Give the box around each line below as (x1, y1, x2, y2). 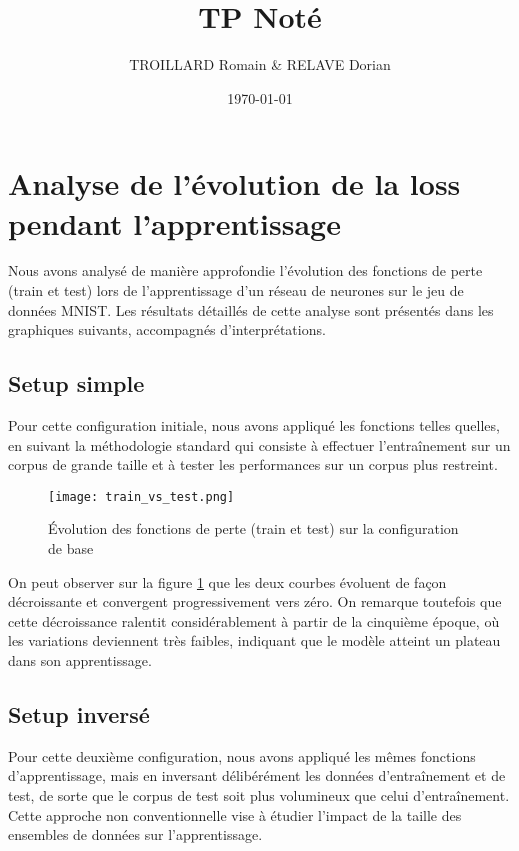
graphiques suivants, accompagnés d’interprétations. (8, 319, 326, 340)
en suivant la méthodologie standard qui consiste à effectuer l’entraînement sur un (8, 434, 511, 455)
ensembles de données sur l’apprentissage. (8, 824, 263, 845)
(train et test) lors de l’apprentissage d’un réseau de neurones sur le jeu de (8, 280, 464, 301)
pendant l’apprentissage (8, 202, 341, 243)
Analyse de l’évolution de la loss (8, 163, 461, 204)
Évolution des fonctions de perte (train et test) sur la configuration (48, 518, 459, 539)
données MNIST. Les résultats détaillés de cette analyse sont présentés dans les (8, 299, 494, 320)
